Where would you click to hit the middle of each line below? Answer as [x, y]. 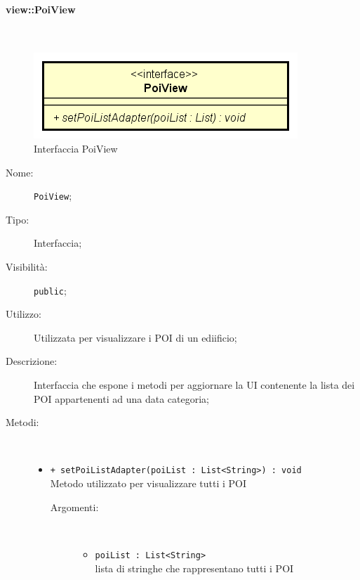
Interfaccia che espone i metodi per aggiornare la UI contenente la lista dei [194, 385]
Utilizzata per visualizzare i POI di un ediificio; [135, 337]
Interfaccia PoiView [76, 148]
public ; [50, 290]
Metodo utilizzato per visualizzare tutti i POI [148, 483]
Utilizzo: [24, 314]
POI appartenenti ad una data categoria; [121, 398]
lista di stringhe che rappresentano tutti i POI [194, 568]
